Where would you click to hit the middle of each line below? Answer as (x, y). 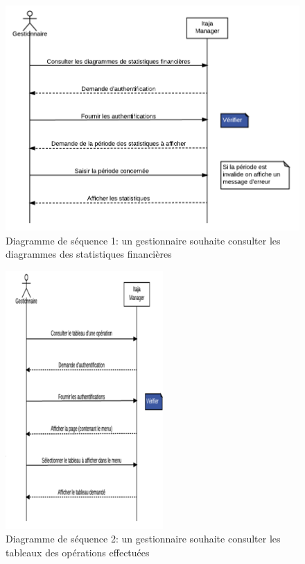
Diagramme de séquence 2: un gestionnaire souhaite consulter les (143, 539)
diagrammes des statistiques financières (89, 254)
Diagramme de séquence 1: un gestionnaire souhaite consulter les (143, 240)
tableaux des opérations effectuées (78, 553)
